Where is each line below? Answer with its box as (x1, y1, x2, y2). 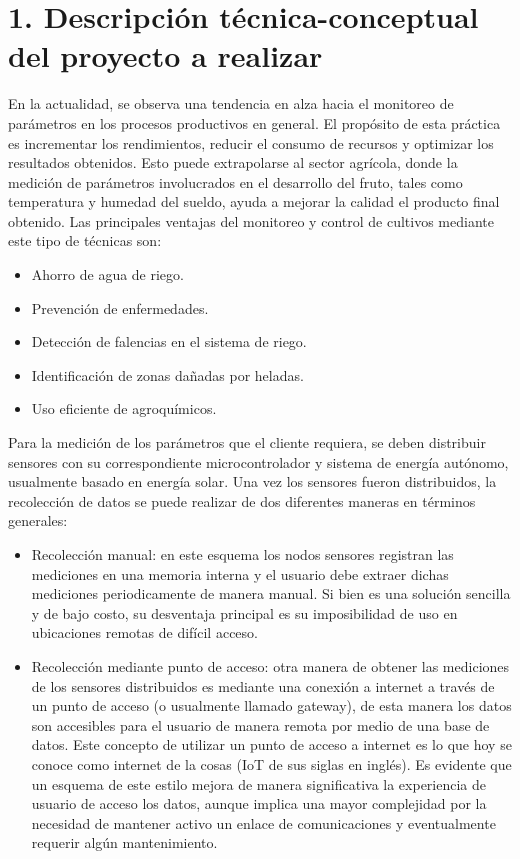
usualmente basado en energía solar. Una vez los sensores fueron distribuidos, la (8, 471, 497, 492)
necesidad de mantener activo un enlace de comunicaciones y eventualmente (31, 812, 496, 833)
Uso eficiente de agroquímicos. (31, 398, 217, 419)
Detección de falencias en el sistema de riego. (31, 331, 307, 352)
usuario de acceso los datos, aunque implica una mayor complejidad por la (31, 793, 487, 814)
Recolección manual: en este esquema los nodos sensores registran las (31, 544, 454, 564)
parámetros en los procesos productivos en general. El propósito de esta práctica (8, 112, 501, 133)
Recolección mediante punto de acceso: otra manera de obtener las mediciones (31, 655, 510, 676)
